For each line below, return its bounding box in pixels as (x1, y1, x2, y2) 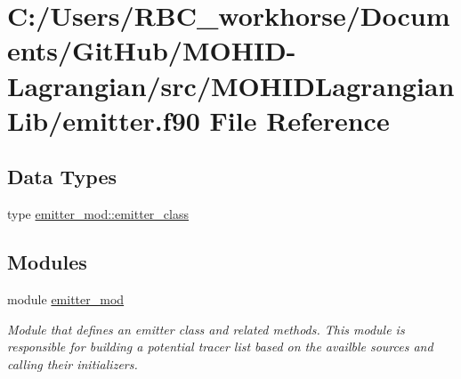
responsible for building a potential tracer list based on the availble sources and (7, 337, 433, 356)
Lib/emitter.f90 (7, 101, 200, 138)
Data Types (7, 163, 117, 190)
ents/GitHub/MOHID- (7, 32, 296, 69)
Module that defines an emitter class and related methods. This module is (7, 319, 405, 338)
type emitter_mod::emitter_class (7, 205, 189, 223)
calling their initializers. (7, 354, 138, 373)
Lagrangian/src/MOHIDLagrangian (7, 67, 455, 103)
